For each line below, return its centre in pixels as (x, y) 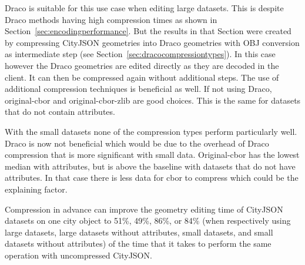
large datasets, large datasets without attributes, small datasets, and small (139, 232)
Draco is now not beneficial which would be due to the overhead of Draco (137, 143)
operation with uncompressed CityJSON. (78, 255)
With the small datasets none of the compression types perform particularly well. (151, 131)
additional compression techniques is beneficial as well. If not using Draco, (138, 89)
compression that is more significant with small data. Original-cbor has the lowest (152, 155)
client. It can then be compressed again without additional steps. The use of (142, 77)
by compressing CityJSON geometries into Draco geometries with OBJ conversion (152, 42)
